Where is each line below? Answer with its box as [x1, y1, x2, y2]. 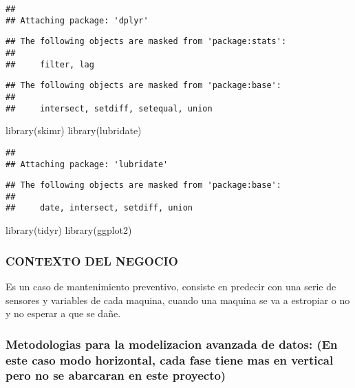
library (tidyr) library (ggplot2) [6, 223, 132, 237]
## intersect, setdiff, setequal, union [6, 103, 213, 114]
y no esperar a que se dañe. [6, 306, 121, 321]
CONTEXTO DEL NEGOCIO [6, 252, 178, 269]
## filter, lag [6, 59, 94, 69]
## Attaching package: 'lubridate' [6, 159, 169, 169]
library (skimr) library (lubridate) [6, 123, 142, 138]
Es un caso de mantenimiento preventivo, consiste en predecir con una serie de [6, 279, 336, 293]
